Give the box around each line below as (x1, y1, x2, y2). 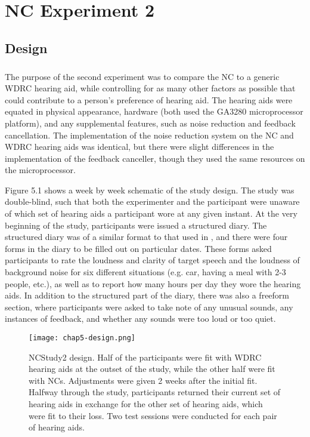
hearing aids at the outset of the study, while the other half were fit (29, 362, 275, 375)
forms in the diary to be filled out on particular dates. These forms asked (5, 242, 272, 254)
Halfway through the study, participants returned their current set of (29, 386, 281, 398)
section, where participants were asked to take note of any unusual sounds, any (5, 300, 293, 313)
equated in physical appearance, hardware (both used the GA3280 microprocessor (5, 105, 303, 118)
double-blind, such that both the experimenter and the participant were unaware (5, 195, 300, 208)
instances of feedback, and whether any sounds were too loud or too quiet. (5, 312, 276, 325)
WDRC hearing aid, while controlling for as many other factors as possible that (5, 82, 296, 94)
